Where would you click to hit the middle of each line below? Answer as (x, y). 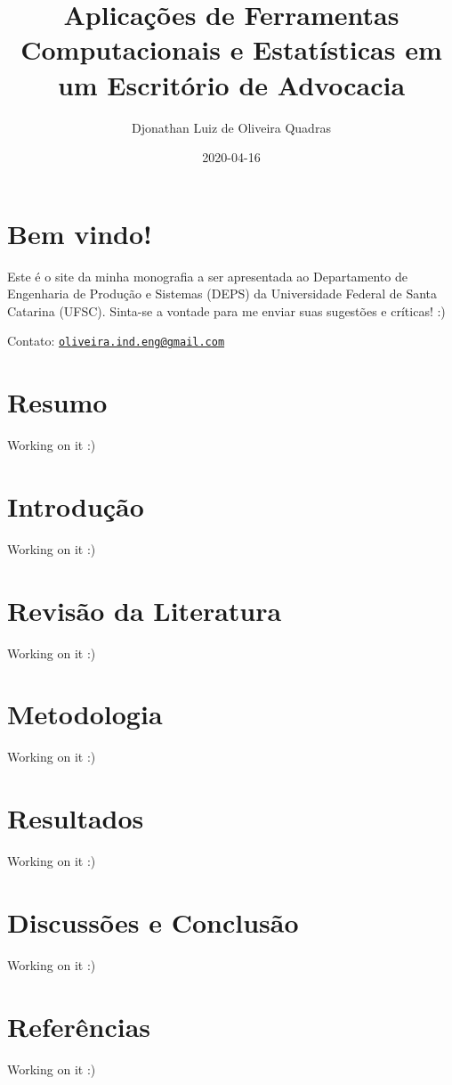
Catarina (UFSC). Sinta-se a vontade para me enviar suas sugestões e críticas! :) (226, 310)
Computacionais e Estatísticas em (231, 49)
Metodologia (85, 714)
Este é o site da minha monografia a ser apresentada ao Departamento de (207, 276)
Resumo (57, 402)
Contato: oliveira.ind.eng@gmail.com (116, 341)
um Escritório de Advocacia (231, 84)
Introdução (76, 506)
